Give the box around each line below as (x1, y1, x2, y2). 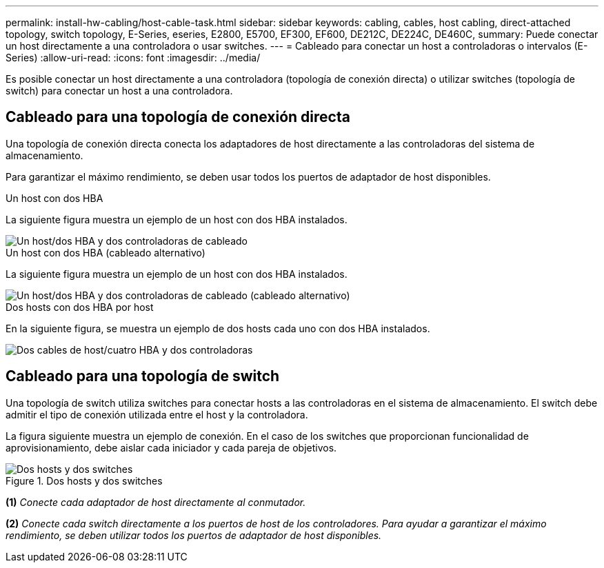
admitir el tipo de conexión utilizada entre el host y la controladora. (6, 408, 308, 420)
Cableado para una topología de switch (6, 367, 280, 385)
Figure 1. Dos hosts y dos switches (6, 474, 163, 487)
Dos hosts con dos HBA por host (6, 301, 154, 313)
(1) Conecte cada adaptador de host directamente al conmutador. (6, 496, 306, 508)
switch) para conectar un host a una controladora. (6, 85, 233, 97)
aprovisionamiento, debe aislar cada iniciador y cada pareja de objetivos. (6, 441, 337, 454)
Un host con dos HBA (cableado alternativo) (6, 246, 205, 258)
